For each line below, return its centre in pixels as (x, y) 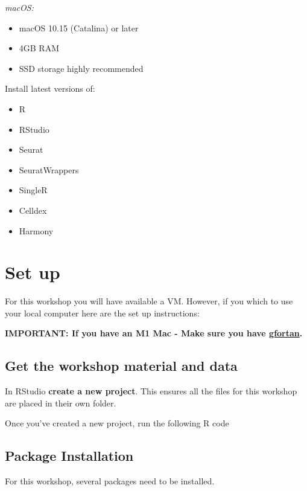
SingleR (33, 190)
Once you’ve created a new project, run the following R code (117, 423)
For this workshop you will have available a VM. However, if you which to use (149, 301)
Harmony (36, 230)
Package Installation (69, 456)
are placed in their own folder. (61, 403)
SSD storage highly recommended (81, 68)
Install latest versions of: (50, 88)
